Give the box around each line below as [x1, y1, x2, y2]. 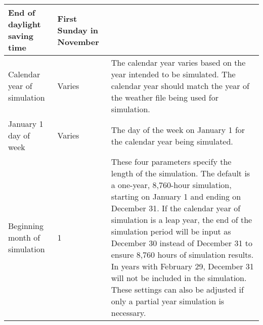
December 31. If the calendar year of [111, 202, 241, 214]
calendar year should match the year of [111, 80, 249, 91]
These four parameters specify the [111, 156, 232, 167]
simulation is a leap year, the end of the [111, 214, 252, 225]
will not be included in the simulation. [111, 272, 247, 284]
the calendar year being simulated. [111, 135, 233, 147]
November [57, 35, 99, 48]
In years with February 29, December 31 [111, 260, 254, 272]
